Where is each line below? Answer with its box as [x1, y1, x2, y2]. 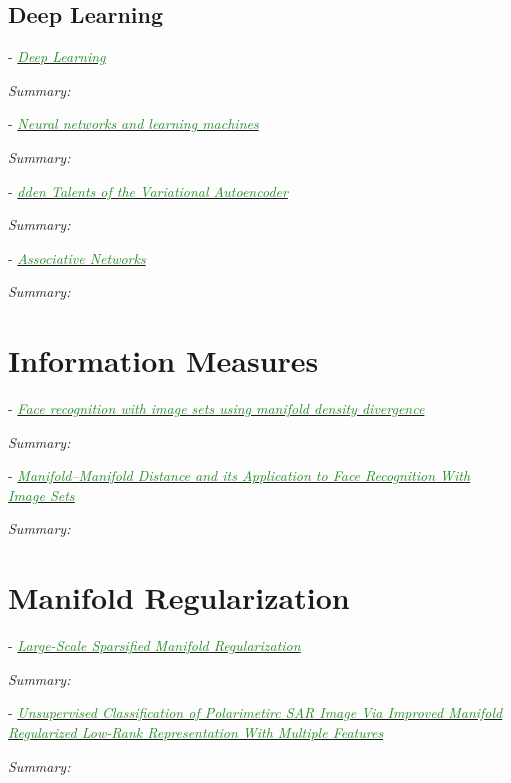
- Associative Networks [8, 247, 146, 268]
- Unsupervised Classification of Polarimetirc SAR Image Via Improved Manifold [8, 702, 503, 723]
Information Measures [8, 340, 319, 381]
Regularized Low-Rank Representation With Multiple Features [8, 721, 384, 742]
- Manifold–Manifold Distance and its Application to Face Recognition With [8, 465, 471, 486]
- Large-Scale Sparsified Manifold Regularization [8, 635, 301, 656]
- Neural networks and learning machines [8, 113, 259, 134]
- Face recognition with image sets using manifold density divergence [8, 398, 425, 419]
